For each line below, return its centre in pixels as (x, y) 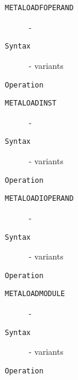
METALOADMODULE (35, 294)
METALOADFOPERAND (39, 8)
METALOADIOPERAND (39, 199)
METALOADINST (31, 103)
